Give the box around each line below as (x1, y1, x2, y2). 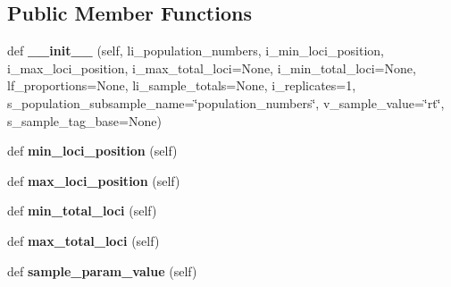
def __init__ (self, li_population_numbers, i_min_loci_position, (7, 41, 384, 60)
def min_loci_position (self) (7, 141, 178, 160)
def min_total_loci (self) (7, 201, 157, 220)
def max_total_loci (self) (7, 231, 160, 249)
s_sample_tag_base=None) (7, 111, 162, 130)
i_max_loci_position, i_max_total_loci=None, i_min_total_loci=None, (7, 58, 416, 77)
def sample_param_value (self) (7, 261, 197, 280)
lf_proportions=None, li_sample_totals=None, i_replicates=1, (7, 76, 356, 95)
